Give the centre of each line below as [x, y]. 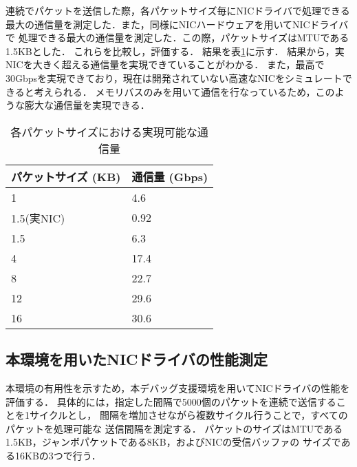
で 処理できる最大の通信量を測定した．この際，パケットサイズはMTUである [177, 38]
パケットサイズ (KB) [66, 176]
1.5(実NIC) [38, 218]
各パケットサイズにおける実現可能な [104, 132]
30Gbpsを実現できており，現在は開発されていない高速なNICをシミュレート [174, 77]
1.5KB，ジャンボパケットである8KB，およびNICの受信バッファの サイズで [173, 442]
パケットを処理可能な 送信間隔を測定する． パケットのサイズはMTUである [174, 428]
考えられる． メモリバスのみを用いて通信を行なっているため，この [184, 91]
